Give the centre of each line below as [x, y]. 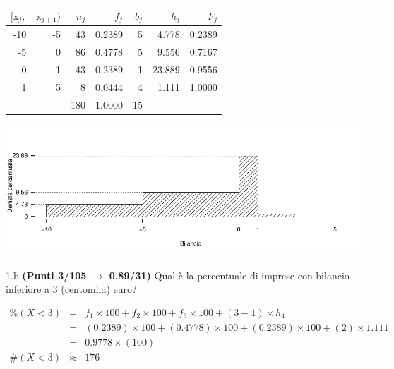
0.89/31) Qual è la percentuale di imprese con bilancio [229, 275]
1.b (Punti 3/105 [46, 275]
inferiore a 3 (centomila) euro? [71, 289]
